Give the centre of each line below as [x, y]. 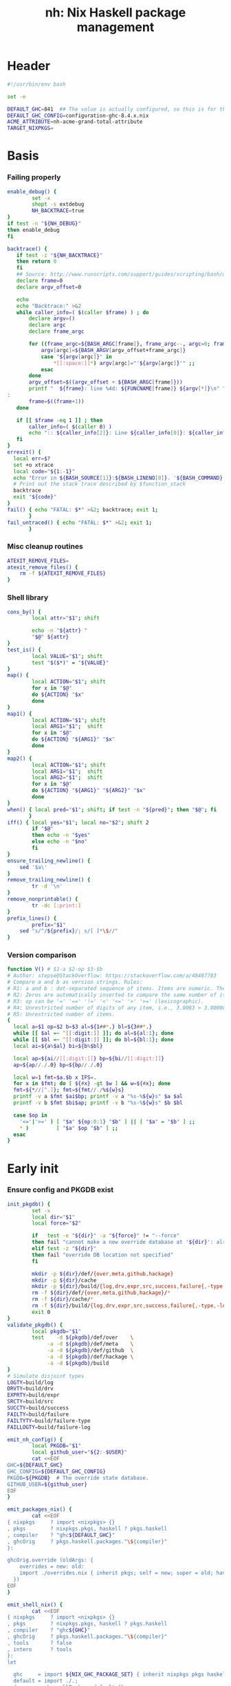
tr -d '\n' [47, 886]
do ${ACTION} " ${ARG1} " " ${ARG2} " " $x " [89, 791]
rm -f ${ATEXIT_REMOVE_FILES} [63, 573]
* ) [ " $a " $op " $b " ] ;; [69, 1128]
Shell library [28, 598]
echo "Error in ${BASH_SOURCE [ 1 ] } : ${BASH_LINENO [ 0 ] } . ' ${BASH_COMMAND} [118, 478]
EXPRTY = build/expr [33, 1395]
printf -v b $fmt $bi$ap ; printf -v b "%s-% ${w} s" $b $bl [98, 1103]
